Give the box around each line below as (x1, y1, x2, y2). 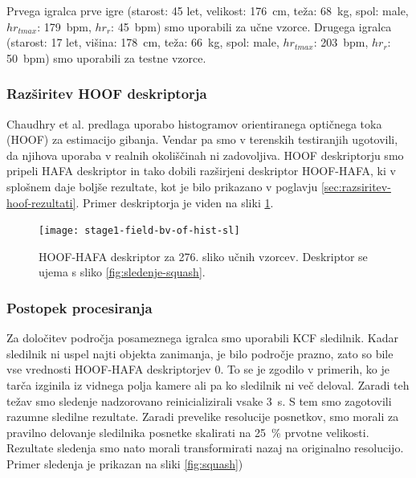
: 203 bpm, (313, 34, 369, 51)
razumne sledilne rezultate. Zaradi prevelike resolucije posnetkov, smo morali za (6, 408, 399, 425)
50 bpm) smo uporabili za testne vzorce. (6, 49, 206, 66)
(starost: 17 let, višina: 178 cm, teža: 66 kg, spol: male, (6, 34, 279, 51)
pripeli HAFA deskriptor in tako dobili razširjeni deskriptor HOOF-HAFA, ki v (6, 162, 396, 179)
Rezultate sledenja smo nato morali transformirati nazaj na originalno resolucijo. (6, 439, 404, 456)
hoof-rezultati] (6, 194, 76, 210)
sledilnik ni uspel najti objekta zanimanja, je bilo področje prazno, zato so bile (6, 345, 394, 362)
